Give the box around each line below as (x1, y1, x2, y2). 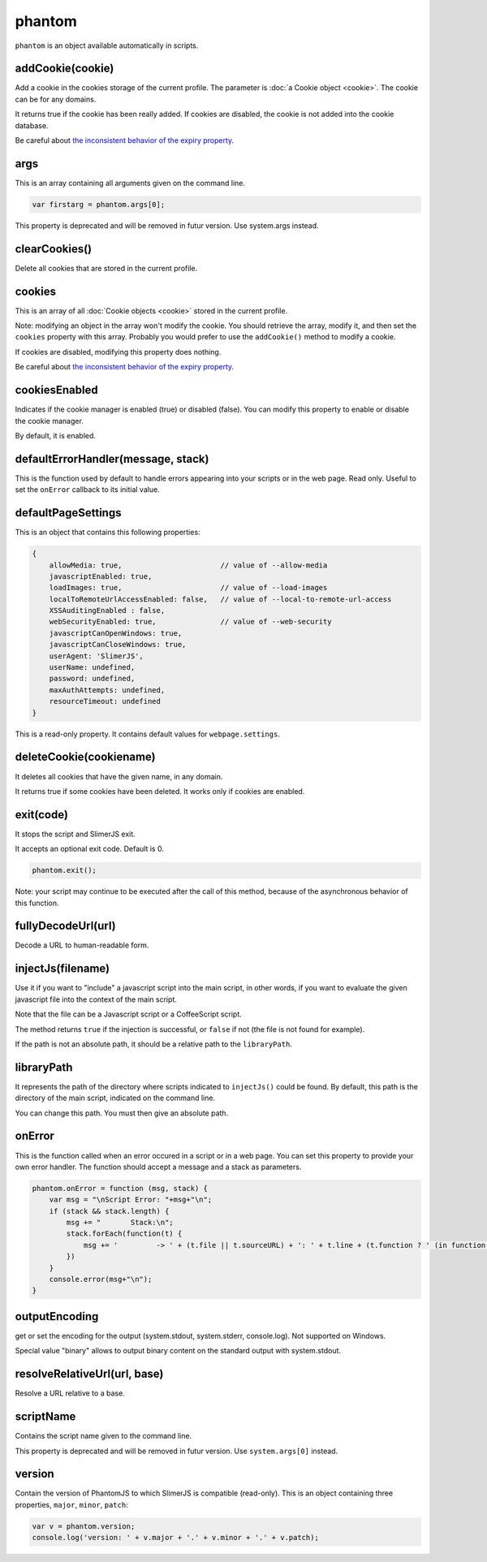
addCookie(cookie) (15, 62, 114, 76)
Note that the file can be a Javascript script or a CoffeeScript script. (15, 1009, 243, 1019)
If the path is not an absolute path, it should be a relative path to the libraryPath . (15, 1039, 292, 1049)
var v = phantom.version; (32, 1521, 136, 1530)
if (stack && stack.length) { (49, 1206, 170, 1215)
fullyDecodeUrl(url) (15, 919, 117, 933)
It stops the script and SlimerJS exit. (15, 829, 136, 839)
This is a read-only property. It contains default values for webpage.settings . (15, 729, 280, 739)
